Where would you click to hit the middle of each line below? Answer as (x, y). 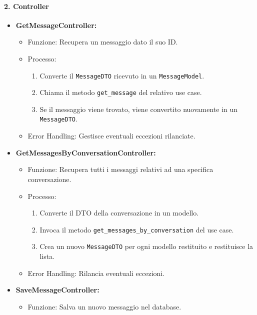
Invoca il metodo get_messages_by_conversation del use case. (137, 229)
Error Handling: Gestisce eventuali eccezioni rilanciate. (111, 136)
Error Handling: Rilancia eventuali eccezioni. (96, 273)
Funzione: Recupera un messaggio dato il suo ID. (103, 42)
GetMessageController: (56, 25)
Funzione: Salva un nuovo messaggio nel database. (104, 306)
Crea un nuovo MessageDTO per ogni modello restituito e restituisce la (146, 246)
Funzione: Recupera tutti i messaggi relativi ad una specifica (120, 169)
